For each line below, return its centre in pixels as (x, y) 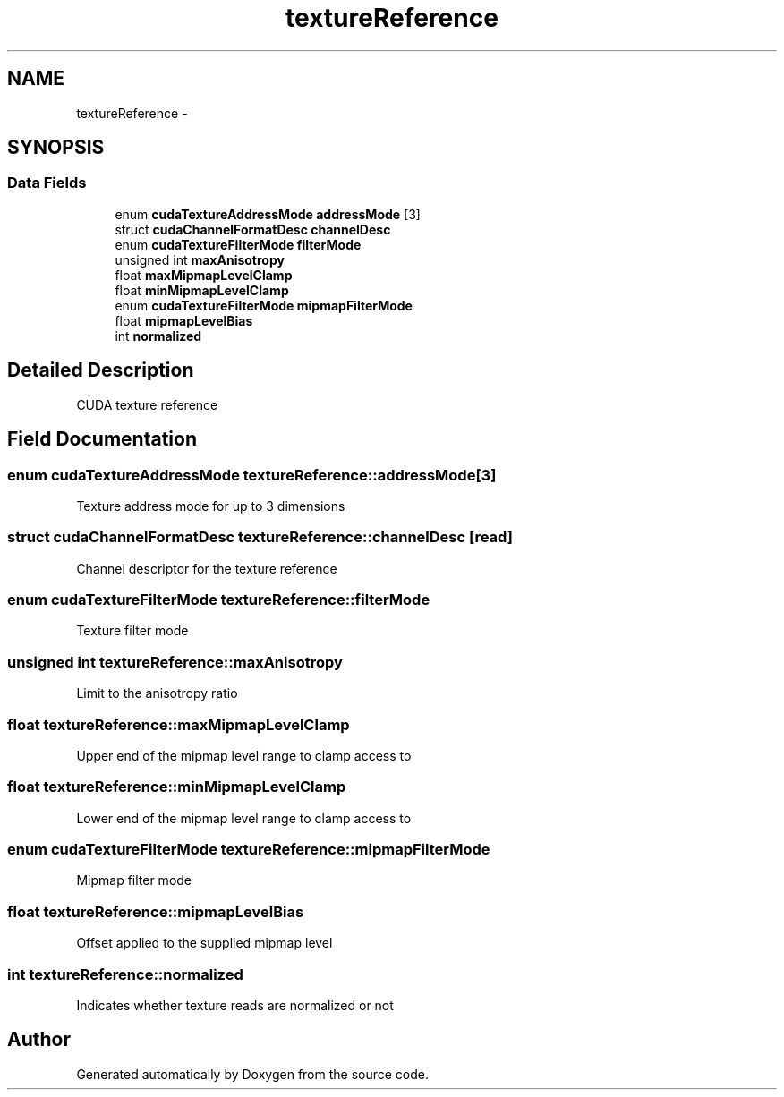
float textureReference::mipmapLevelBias (156, 911)
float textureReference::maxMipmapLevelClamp (179, 724)
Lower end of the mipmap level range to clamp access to (244, 818)
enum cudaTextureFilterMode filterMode (238, 244)
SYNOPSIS (56, 148)
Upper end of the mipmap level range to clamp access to (244, 755)
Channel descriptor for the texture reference (207, 568)
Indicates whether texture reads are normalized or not (235, 1005)
